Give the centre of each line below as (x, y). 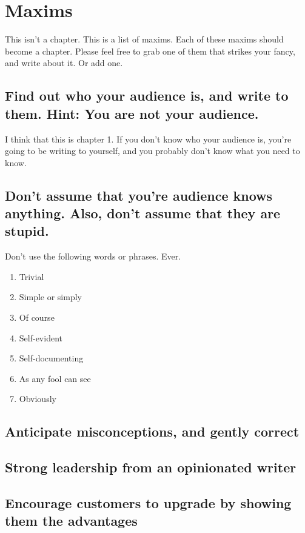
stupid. (27, 231)
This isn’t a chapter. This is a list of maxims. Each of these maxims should (144, 39)
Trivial (32, 276)
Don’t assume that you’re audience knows (139, 195)
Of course (37, 317)
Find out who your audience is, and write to (147, 96)
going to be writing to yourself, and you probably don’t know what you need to (152, 151)
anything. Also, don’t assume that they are (143, 213)
